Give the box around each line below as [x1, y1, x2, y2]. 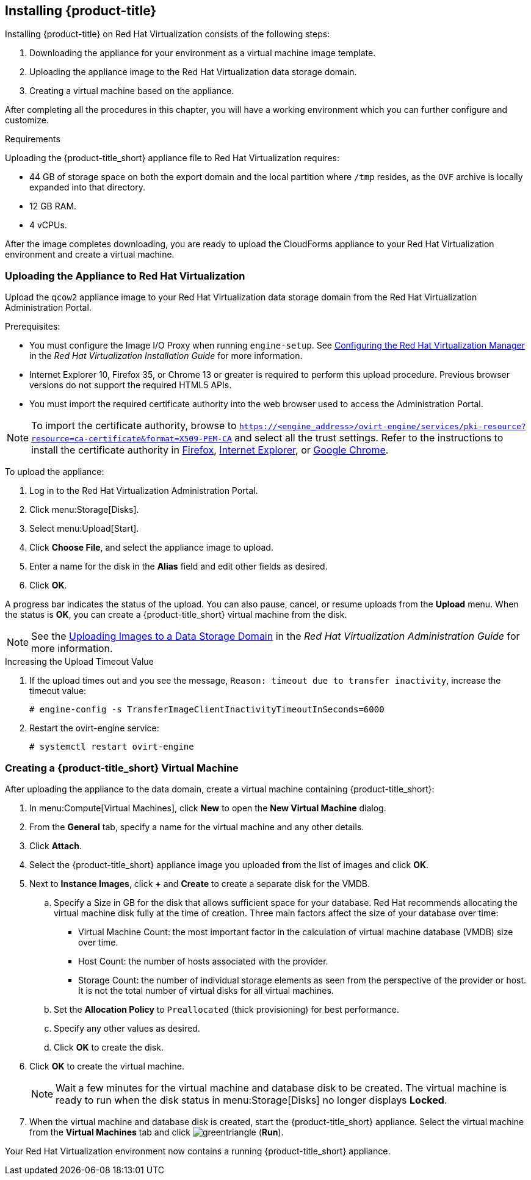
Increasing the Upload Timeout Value [5, 656, 154, 667]
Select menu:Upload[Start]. [29, 523, 139, 534]
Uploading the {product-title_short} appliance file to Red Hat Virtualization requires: [5, 153, 339, 164]
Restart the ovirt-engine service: [29, 723, 159, 734]
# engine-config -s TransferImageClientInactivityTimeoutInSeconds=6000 [29, 704, 385, 715]
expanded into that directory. [29, 182, 146, 193]
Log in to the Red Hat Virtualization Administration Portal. [29, 485, 258, 496]
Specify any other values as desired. [54, 1023, 200, 1033]
